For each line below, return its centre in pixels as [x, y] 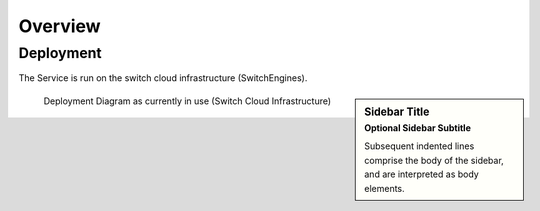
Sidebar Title [397, 112]
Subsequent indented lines [419, 146]
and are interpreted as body [421, 174]
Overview [59, 26]
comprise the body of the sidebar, [434, 160]
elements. [384, 188]
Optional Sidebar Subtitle [418, 128]
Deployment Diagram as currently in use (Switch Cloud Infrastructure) [187, 101]
